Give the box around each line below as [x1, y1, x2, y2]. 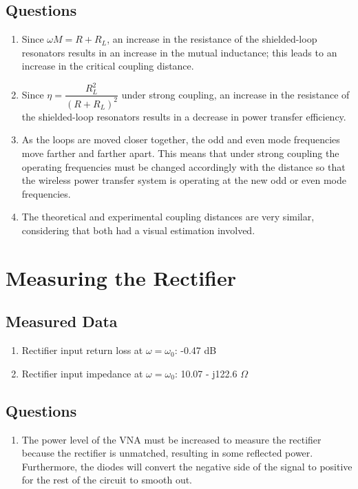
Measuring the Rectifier [6, 263, 236, 291]
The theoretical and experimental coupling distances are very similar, [21, 209, 315, 224]
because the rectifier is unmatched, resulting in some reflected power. [21, 446, 313, 460]
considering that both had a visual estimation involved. [21, 223, 255, 238]
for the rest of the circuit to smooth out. [21, 472, 193, 487]
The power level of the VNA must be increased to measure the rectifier [21, 432, 322, 446]
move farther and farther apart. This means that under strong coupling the [21, 146, 339, 160]
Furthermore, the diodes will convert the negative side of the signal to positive [21, 459, 352, 473]
